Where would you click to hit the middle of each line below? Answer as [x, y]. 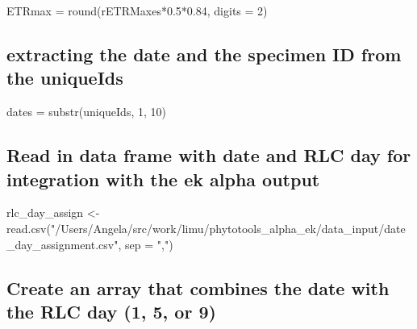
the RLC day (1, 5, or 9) [111, 311]
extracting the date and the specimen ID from [204, 54]
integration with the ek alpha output [163, 179]
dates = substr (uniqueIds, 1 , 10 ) [86, 112]
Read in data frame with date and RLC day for [209, 155]
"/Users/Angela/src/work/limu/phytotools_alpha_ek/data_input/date [228, 228]
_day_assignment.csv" [63, 244]
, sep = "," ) [146, 244]
